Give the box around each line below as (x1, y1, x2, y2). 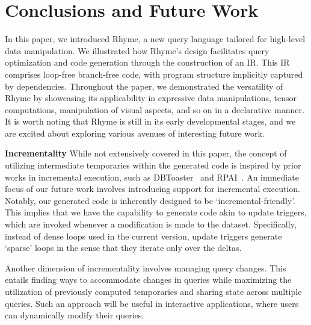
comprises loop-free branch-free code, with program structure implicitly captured (5, 67, 303, 80)
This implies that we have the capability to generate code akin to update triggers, (5, 206, 307, 218)
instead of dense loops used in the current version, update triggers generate (5, 229, 282, 242)
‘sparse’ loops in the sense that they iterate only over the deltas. (5, 241, 242, 254)
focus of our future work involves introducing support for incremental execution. (5, 182, 300, 195)
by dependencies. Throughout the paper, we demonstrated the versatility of (5, 79, 283, 92)
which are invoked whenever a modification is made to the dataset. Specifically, (5, 218, 297, 231)
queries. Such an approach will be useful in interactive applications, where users (5, 297, 299, 309)
